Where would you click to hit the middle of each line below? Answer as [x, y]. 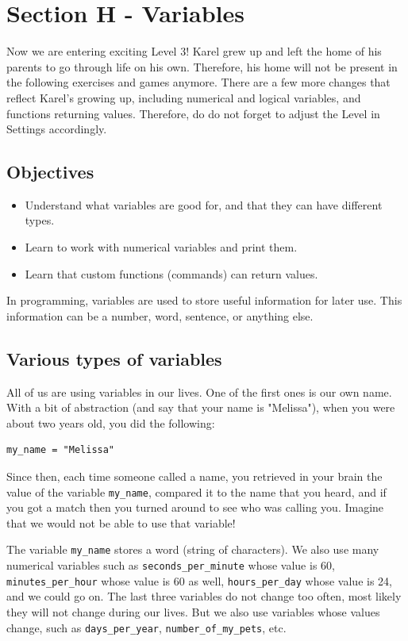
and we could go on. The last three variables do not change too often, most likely [204, 596]
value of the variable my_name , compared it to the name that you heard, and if [196, 491]
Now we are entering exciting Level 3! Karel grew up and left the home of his [194, 51]
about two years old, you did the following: [111, 422]
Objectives [50, 172]
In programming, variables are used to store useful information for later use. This [204, 300]
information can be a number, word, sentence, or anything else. [160, 315]
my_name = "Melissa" [61, 450]
